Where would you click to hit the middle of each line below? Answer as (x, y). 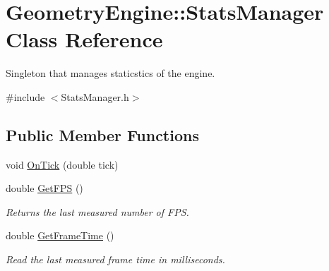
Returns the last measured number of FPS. (97, 211)
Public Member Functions (102, 134)
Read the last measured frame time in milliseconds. (115, 259)
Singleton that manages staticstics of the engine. (110, 73)
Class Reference (84, 39)
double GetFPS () (44, 188)
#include (25, 96)
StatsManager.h (95, 96)
